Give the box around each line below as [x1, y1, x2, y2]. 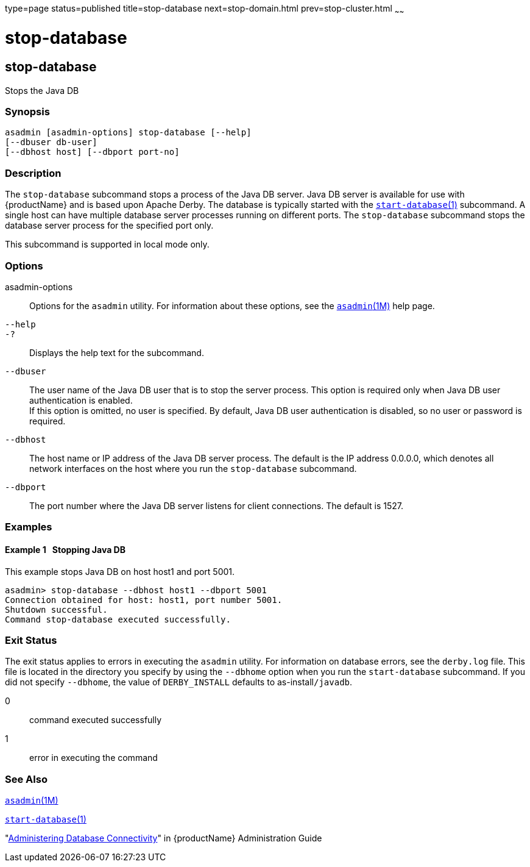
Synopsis [5, 105, 50, 118]
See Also [5, 772, 48, 785]
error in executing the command [29, 752, 158, 763]
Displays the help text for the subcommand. [29, 347, 204, 358]
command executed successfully [29, 715, 162, 726]
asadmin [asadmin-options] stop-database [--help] [5, 127, 252, 138]
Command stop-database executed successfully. [5, 614, 231, 624]
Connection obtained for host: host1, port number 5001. [5, 594, 283, 605]
